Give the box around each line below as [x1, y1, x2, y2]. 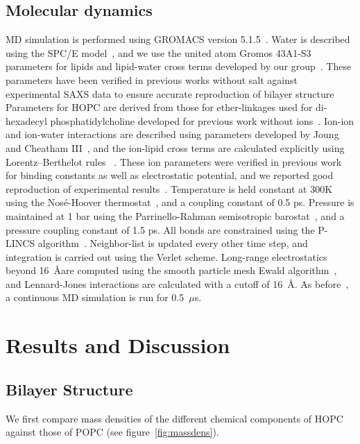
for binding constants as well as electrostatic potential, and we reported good [6, 168, 334, 182]
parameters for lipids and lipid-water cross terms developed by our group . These [6, 59, 352, 74]
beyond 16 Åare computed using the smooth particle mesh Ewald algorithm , [6, 263, 337, 277]
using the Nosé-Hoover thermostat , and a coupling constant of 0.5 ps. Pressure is [6, 195, 354, 210]
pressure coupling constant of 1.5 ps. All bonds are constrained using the [6, 222, 315, 237]
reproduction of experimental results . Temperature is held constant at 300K [6, 181, 333, 196]
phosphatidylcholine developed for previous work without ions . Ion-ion [50, 113, 354, 128]
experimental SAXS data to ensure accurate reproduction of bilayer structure [6, 86, 334, 101]
